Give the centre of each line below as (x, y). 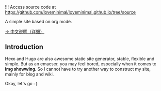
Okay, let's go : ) (21, 83)
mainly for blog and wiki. (30, 74)
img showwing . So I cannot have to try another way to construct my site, (78, 69)
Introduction (24, 47)
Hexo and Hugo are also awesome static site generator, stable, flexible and (80, 59)
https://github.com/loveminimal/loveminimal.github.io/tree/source (71, 12)
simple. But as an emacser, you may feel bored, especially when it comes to (81, 64)
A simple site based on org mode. (39, 22)
